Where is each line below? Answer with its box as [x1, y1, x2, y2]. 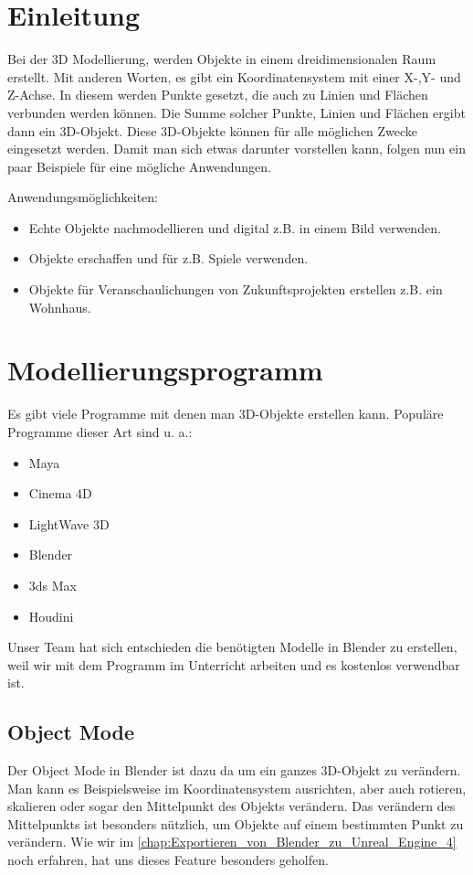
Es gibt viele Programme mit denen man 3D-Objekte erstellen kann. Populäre [7, 404, 444, 423]
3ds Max [28, 575, 77, 594]
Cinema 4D [28, 484, 92, 503]
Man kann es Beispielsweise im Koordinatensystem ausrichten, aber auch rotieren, [7, 778, 467, 797]
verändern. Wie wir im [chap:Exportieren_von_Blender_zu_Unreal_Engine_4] [7, 832, 457, 851]
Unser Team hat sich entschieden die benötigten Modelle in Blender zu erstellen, [7, 637, 457, 656]
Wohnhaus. [28, 297, 91, 316]
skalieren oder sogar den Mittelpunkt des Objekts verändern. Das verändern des [7, 796, 456, 816]
